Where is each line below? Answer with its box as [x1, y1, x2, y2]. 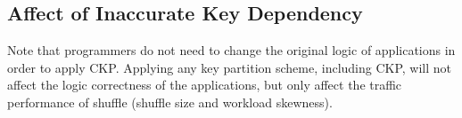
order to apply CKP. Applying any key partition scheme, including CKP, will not [7, 58, 452, 76]
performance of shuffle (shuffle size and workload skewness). [7, 92, 333, 111]
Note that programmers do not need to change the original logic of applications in [7, 41, 456, 59]
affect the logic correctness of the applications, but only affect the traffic [7, 75, 402, 94]
